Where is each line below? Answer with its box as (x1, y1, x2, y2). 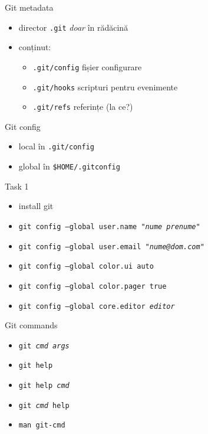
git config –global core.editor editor (18, 302, 175, 311)
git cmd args (18, 341, 70, 350)
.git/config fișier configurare (32, 60, 142, 73)
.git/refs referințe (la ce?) (32, 100, 133, 113)
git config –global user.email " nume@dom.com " (18, 242, 204, 251)
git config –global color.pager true (18, 282, 167, 291)
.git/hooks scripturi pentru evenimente (32, 80, 178, 93)
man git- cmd (18, 421, 65, 430)
